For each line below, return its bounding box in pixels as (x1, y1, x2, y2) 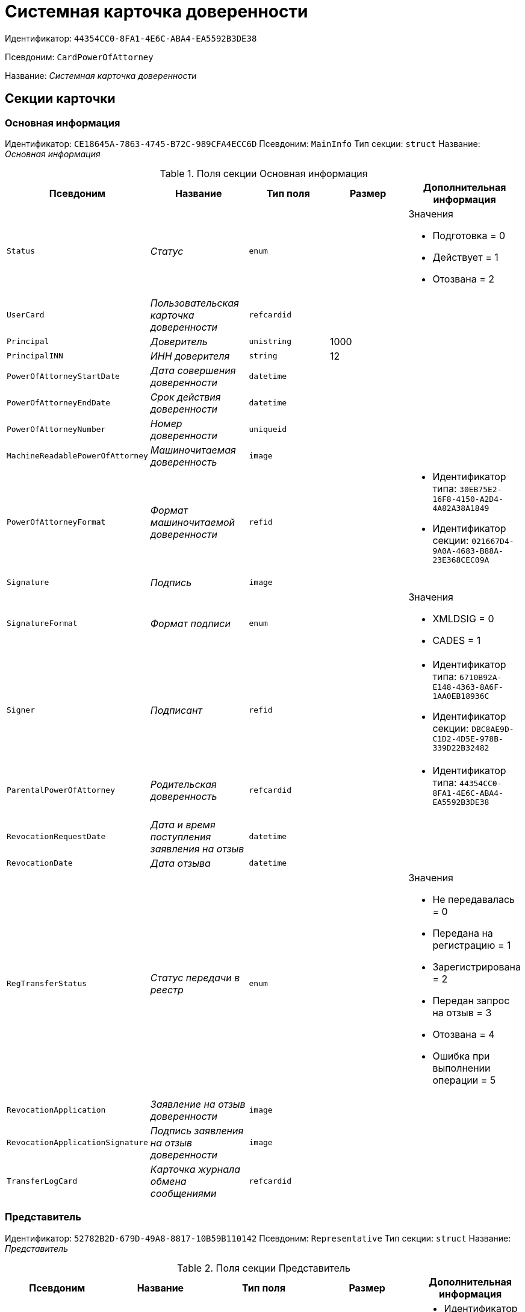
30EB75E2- (459, 484, 502, 494)
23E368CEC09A (432, 555, 489, 564)
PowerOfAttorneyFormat (7, 517, 106, 527)
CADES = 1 (432, 634, 481, 646)
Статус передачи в (150, 971, 240, 984)
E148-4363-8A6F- (432, 682, 503, 692)
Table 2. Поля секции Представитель (176, 1261, 350, 1274)
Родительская (150, 778, 217, 790)
